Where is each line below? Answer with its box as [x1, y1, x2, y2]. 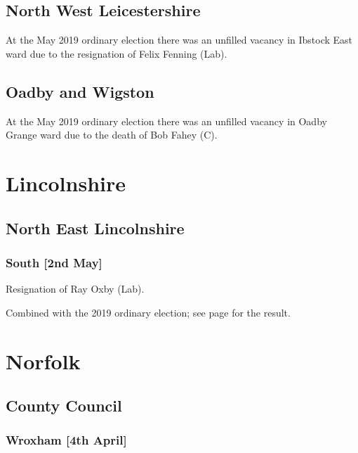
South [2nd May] [6, 253, 102, 271]
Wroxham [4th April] [6, 431, 127, 449]
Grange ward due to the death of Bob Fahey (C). [6, 127, 218, 142]
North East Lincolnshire [6, 217, 185, 238]
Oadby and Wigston [6, 80, 154, 102]
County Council [6, 395, 122, 416]
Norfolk [6, 346, 81, 375]
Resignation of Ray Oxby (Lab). [6, 281, 145, 296]
